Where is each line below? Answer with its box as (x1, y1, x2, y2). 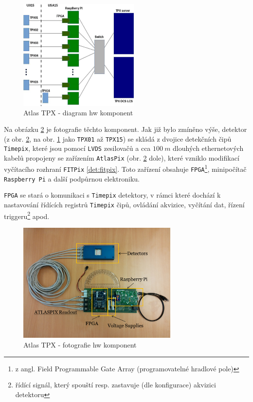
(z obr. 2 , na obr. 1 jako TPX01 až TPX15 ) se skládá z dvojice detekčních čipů (4, 133, 232, 144)
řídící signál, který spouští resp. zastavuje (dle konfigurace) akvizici (15, 380, 216, 390)
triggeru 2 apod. (4, 209, 50, 221)
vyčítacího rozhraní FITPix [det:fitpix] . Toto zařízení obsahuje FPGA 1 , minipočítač (4, 163, 247, 174)
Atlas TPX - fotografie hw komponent (23, 340, 137, 350)
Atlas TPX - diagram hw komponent (23, 108, 133, 118)
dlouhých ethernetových (173, 143, 244, 153)
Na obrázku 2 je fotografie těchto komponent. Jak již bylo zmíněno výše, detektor (4, 124, 247, 134)
